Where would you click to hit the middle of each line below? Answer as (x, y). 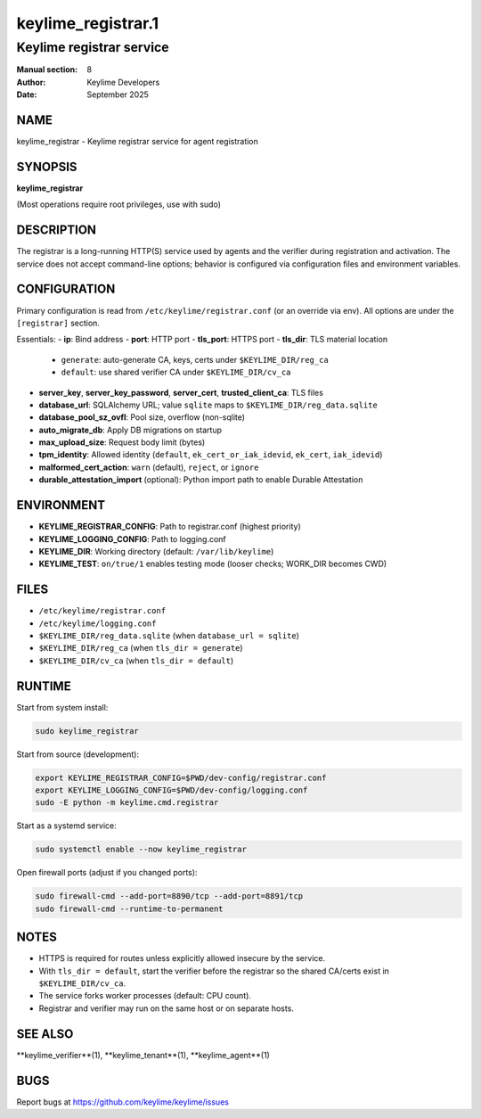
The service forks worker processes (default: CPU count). (145, 996)
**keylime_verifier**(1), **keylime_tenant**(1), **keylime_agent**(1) (143, 1055)
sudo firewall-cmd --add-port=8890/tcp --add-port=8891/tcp (169, 896)
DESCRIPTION (57, 230)
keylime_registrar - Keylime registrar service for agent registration (137, 142)
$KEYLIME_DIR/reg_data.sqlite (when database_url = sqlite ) (169, 636)
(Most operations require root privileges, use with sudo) (119, 204)
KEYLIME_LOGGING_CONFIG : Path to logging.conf (132, 538)
